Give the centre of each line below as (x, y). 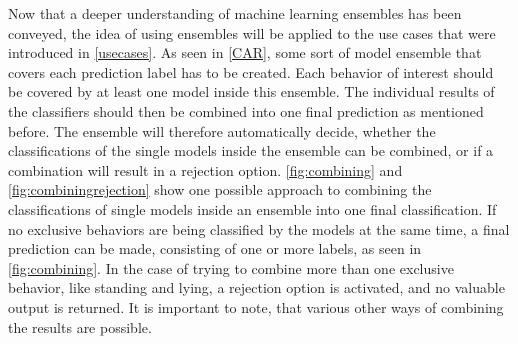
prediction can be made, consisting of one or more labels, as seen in (215, 248)
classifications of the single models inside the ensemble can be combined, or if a (251, 150)
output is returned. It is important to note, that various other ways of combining (256, 306)
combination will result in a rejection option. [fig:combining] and (205, 169)
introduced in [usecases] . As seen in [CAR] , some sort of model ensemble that (245, 52)
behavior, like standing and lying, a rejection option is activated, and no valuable (256, 287)
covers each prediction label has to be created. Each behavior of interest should (251, 71)
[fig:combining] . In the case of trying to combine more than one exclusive (231, 267)
